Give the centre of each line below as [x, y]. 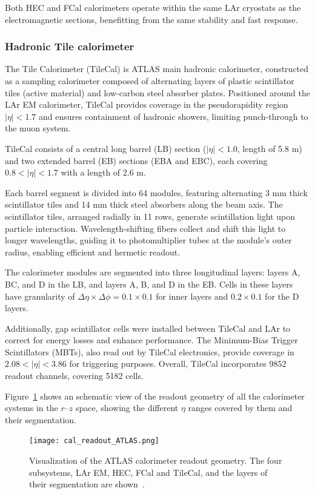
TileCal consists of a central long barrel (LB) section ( [106, 148]
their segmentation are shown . [87, 484]
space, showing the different [127, 408]
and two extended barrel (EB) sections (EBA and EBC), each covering [136, 160]
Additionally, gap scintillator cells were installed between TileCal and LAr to [148, 328]
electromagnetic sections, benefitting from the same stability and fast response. [151, 19]
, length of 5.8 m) [270, 148]
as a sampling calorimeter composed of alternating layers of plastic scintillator [150, 81]
